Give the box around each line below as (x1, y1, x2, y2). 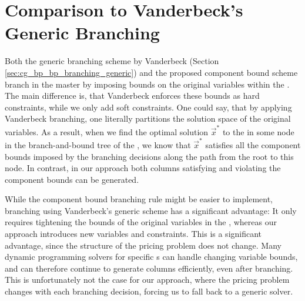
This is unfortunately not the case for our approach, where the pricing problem (5, 273, 290, 286)
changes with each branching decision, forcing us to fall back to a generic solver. (5, 285, 293, 297)
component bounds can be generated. (5, 173, 139, 185)
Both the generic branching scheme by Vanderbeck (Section (5, 55, 219, 67)
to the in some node (222, 125, 294, 138)
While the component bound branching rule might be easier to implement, (5, 193, 273, 205)
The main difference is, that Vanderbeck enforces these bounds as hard (5, 89, 260, 102)
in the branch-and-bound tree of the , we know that (5, 138, 191, 150)
